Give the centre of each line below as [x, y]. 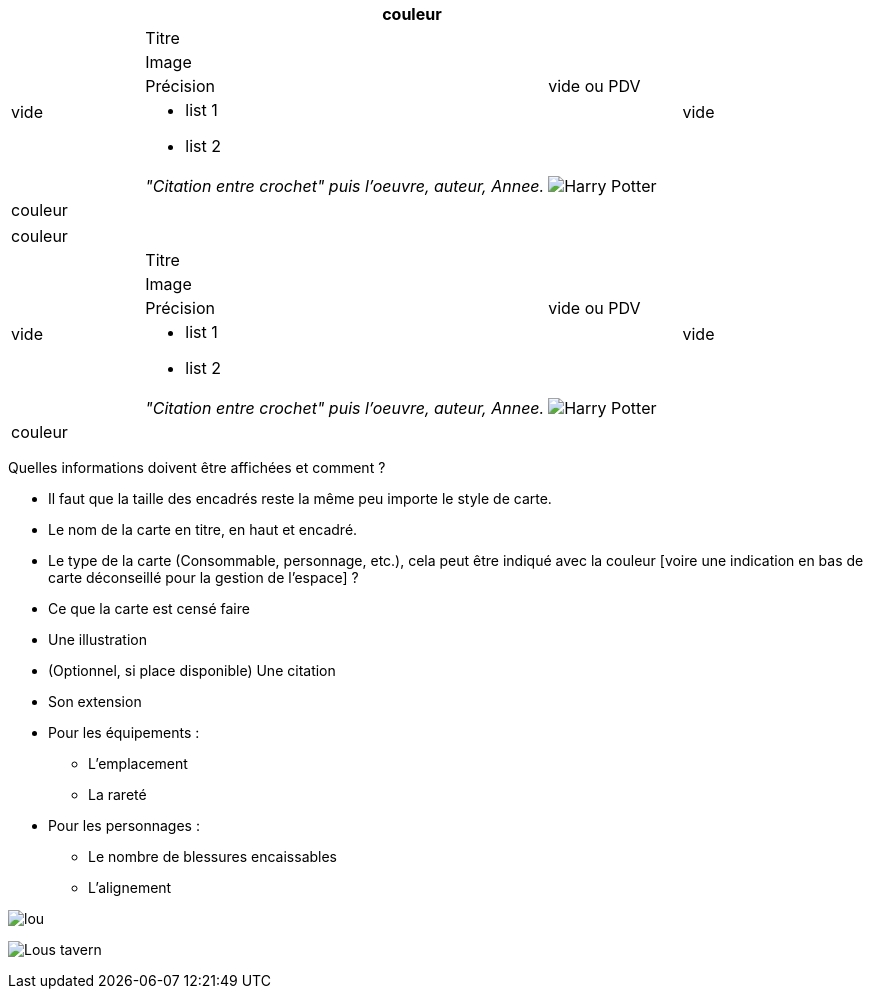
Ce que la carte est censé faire [149, 608]
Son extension [95, 701]
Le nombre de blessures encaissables [213, 856]
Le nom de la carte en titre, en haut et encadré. [203, 529]
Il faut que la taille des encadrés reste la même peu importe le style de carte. [300, 498]
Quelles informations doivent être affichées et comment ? [197, 467]
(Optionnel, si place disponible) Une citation [192, 670]
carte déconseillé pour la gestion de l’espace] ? [203, 577]
